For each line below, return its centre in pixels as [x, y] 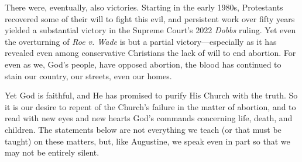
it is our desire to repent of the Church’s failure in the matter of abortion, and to [150, 106]
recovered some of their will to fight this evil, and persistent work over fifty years [150, 18]
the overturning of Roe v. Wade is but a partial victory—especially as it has [141, 41]
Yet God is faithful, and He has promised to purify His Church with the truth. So [151, 95]
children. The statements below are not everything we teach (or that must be [143, 129]
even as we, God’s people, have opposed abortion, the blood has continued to [143, 64]
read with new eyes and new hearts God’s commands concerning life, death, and [149, 118]
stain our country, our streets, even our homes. [88, 75]
